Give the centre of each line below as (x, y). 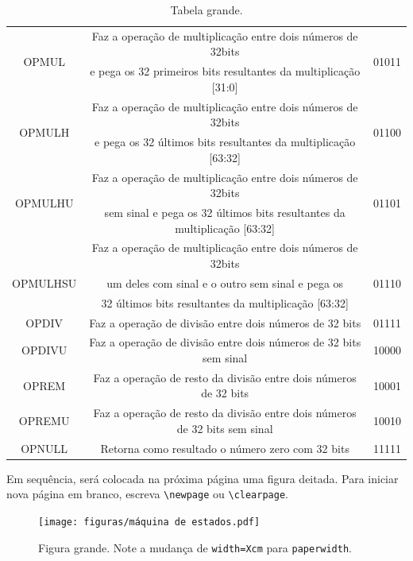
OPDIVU (44, 350)
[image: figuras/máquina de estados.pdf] (149, 522)
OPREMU (44, 421)
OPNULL (44, 448)
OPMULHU (44, 202)
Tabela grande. (206, 10)
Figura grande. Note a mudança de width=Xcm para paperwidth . (195, 547)
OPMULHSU (44, 282)
